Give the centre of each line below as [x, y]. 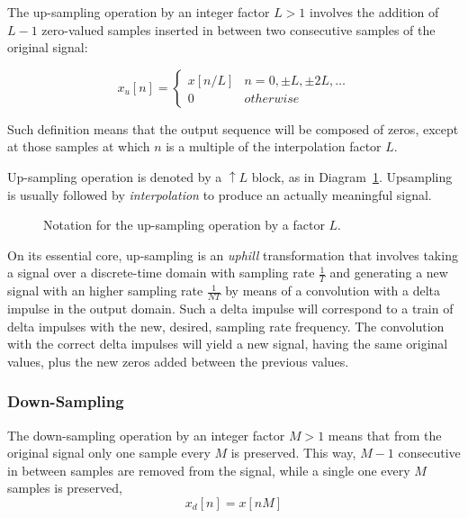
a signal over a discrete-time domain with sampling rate [161, 273]
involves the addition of [374, 12]
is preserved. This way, [293, 453]
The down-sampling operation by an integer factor [146, 435]
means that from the [385, 435]
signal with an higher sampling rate [105, 291]
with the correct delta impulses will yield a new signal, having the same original [228, 344]
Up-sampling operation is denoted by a [115, 176]
